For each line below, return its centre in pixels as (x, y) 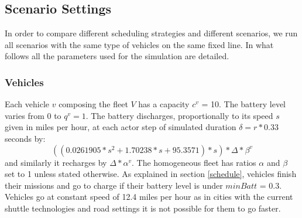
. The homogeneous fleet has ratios (194, 162)
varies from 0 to (33, 115)
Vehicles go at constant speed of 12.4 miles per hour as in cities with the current (149, 197)
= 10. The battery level (243, 104)
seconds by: (25, 138)
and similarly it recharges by (56, 162)
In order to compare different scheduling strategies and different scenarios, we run (151, 33)
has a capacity (164, 104)
